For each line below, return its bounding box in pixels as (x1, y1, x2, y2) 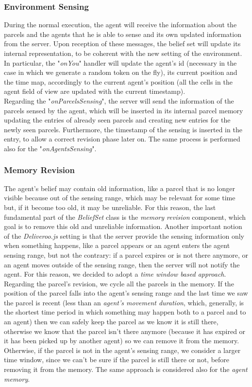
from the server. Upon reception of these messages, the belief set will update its (4, 38, 241, 49)
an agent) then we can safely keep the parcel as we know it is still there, (4, 317, 218, 327)
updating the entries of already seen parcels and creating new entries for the (4, 115, 231, 125)
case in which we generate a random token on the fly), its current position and (4, 67, 237, 77)
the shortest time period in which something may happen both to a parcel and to (4, 307, 246, 317)
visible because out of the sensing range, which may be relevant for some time (4, 193, 235, 203)
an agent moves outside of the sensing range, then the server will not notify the (4, 259, 240, 269)
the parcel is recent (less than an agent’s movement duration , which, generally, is (4, 297, 244, 307)
